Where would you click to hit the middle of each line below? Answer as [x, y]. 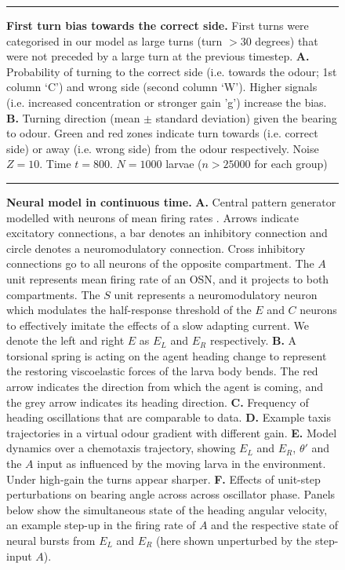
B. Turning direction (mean [73, 117]
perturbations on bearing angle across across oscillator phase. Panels [171, 494]
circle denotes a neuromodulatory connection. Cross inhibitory [156, 248]
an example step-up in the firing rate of [101, 525]
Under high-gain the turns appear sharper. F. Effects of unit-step [163, 479]
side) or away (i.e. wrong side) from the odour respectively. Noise [163, 148]
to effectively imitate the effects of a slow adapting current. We [158, 325]
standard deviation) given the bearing [246, 117]
